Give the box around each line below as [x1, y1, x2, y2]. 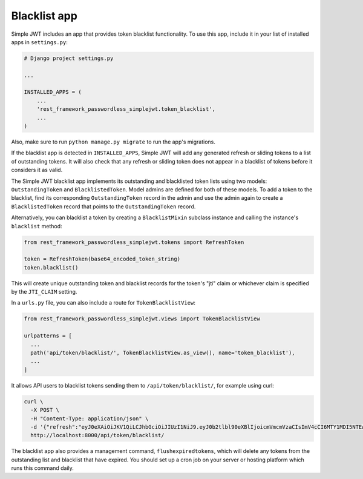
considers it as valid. [11, 167, 63, 174]
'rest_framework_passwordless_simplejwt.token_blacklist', [36, 106, 216, 113]
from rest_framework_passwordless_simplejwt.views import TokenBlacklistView [24, 315, 260, 322]
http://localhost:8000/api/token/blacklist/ [30, 432, 165, 439]
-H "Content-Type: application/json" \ [30, 415, 149, 422]
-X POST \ [30, 406, 60, 414]
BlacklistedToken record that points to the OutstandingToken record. [11, 203, 196, 210]
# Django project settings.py [24, 55, 114, 62]
